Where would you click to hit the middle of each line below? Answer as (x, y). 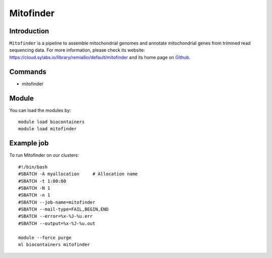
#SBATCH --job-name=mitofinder (57, 202)
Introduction (29, 31)
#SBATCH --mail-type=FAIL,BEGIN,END (63, 209)
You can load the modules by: (40, 110)
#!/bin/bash (33, 167)
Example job (29, 143)
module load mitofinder (48, 129)
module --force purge (45, 238)
